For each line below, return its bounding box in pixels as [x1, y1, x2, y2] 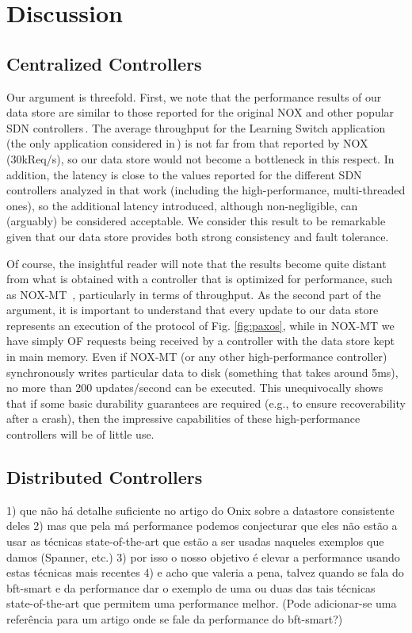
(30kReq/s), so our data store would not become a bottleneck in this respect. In [6, 150, 395, 167]
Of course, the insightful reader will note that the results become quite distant [6, 255, 387, 271]
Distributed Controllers [6, 465, 203, 489]
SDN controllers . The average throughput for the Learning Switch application [6, 119, 386, 136]
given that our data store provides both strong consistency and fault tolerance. [6, 228, 389, 244]
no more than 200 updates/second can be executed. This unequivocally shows [6, 379, 383, 396]
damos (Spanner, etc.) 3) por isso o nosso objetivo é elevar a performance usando [6, 548, 400, 565]
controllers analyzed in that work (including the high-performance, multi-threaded [6, 182, 406, 198]
